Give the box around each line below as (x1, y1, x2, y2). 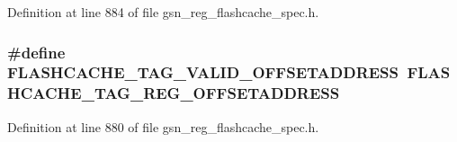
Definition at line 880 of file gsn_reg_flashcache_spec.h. (7, 117, 319, 136)
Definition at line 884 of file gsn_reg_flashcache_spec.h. (7, 3, 319, 21)
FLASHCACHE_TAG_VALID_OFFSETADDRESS (7, 61, 399, 84)
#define (7, 40, 66, 63)
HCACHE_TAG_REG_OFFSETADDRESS (7, 82, 340, 104)
